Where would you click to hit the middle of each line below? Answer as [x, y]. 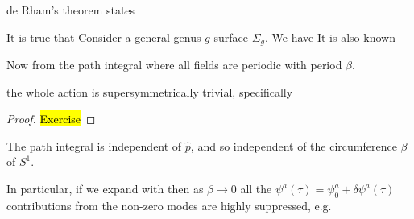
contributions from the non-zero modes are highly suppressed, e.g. [169, 205]
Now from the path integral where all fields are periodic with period [174, 65]
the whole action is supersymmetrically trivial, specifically [150, 91]
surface [231, 37]
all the [256, 189]
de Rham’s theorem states [71, 10]
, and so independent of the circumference [294, 145]
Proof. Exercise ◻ [51, 119]
